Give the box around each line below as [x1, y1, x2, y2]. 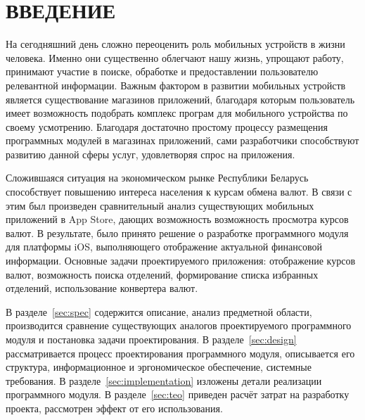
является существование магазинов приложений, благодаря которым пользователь [6, 91, 355, 106]
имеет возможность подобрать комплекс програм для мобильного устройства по [6, 106, 348, 120]
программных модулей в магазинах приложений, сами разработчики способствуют [6, 133, 359, 148]
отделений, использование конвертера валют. [6, 281, 198, 295]
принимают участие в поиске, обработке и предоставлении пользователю [6, 64, 319, 79]
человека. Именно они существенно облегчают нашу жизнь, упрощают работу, [6, 50, 344, 65]
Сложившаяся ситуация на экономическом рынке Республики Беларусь [6, 170, 309, 185]
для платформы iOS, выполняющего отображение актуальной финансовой [6, 239, 322, 254]
